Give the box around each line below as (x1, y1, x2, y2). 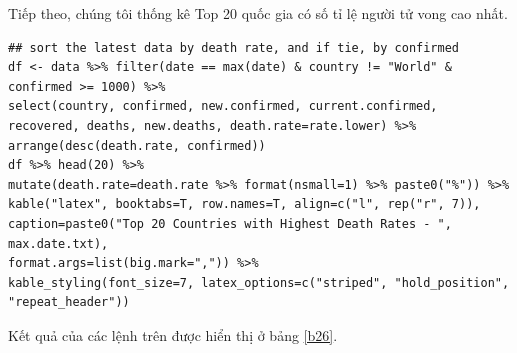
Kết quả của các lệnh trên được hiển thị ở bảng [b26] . (8, 324, 338, 345)
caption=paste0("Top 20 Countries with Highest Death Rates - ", (8, 216, 452, 231)
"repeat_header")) (8, 295, 130, 310)
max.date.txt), (8, 236, 109, 251)
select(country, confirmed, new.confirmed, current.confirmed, (8, 99, 438, 114)
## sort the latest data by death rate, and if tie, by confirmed (8, 40, 460, 55)
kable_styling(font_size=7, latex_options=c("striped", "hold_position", (8, 275, 510, 290)
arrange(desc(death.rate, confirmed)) (8, 138, 266, 153)
